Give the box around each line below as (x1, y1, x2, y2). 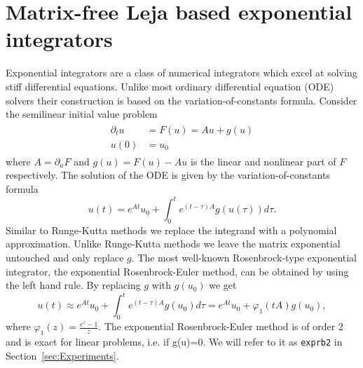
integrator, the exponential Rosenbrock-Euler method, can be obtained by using (6, 264, 349, 278)
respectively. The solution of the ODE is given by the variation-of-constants (6, 168, 330, 182)
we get (209, 278, 237, 292)
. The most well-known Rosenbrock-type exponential (131, 250, 357, 265)
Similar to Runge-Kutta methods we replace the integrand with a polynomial (6, 222, 337, 237)
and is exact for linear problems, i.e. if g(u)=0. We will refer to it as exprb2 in (6, 334, 343, 348)
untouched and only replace (6, 250, 124, 265)
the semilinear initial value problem (6, 107, 158, 121)
